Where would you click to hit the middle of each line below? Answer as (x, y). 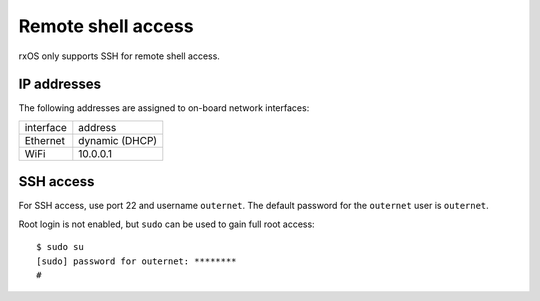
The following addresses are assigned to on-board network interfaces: (164, 108)
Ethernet (44, 140)
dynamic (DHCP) (118, 140)
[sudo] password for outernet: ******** (136, 261)
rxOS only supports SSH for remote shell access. (119, 56)
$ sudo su (60, 247)
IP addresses (60, 84)
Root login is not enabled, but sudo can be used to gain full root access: (166, 224)
